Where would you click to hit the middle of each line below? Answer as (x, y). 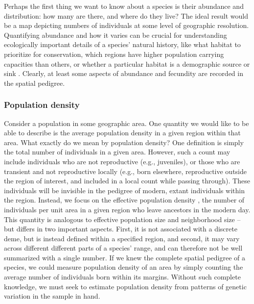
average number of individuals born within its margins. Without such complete (122, 277)
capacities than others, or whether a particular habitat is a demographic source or (127, 63)
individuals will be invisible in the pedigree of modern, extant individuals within (124, 190)
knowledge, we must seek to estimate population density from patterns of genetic (125, 286)
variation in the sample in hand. (52, 296)
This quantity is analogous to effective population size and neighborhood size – (122, 219)
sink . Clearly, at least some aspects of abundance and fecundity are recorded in (124, 73)
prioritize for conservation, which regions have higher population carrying (114, 54)
